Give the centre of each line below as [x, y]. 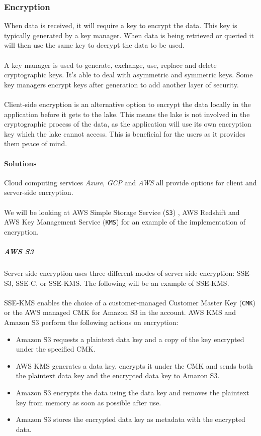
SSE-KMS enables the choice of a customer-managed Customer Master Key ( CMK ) [130, 302]
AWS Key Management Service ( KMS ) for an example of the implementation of [125, 222]
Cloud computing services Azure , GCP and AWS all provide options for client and [130, 182]
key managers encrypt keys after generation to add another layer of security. [121, 84]
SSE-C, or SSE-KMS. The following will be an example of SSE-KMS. [122, 283]
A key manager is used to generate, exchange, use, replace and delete [110, 65]
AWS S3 [19, 251]
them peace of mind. [36, 143]
